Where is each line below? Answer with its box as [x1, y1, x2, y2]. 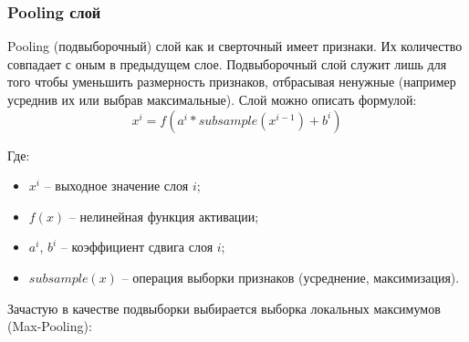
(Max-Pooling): [7, 316, 92, 336]
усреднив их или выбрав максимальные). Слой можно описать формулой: [7, 90, 417, 109]
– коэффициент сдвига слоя [60, 237, 214, 256]
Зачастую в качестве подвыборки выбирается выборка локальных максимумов [7, 298, 441, 317]
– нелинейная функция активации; [68, 206, 259, 225]
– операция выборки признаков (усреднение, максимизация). [121, 267, 460, 286]
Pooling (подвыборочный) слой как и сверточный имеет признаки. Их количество [7, 36, 463, 56]
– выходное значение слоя [44, 176, 189, 195]
